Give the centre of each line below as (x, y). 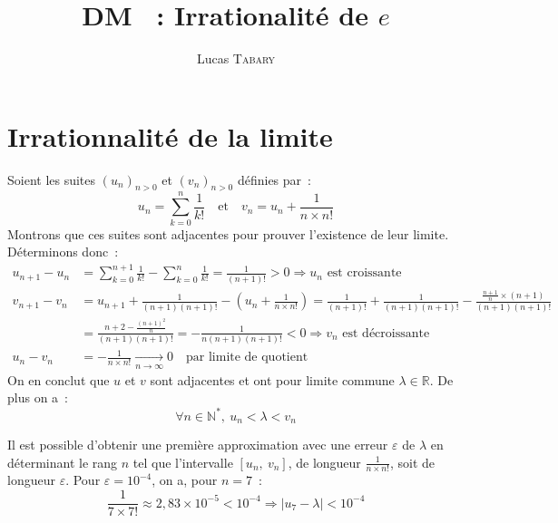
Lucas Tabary (236, 58)
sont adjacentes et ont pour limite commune (272, 379)
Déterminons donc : (63, 252)
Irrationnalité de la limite (170, 136)
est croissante (364, 273)
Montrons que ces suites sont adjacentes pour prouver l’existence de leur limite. (228, 233)
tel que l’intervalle (183, 462)
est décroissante (386, 333)
